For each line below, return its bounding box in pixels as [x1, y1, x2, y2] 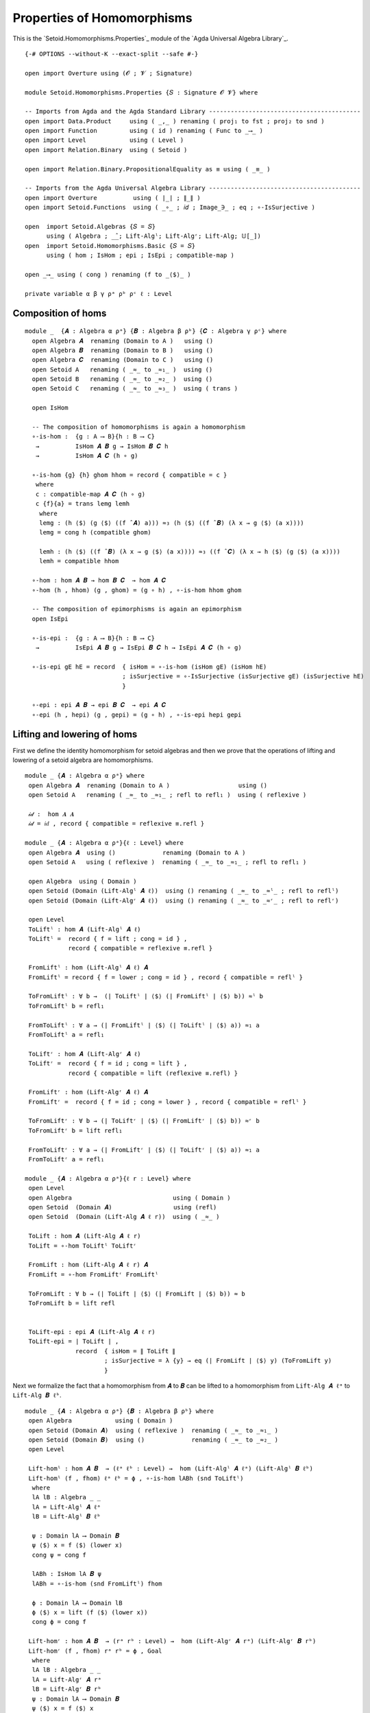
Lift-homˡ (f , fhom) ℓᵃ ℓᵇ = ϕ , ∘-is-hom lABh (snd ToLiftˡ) [28, 1474, 244, 1482]
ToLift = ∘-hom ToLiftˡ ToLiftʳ [28, 1242, 137, 1250]
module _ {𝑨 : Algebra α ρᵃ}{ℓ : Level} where [25, 839, 184, 847]
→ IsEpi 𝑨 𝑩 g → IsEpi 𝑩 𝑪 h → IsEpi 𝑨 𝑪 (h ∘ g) [35, 644, 243, 651]
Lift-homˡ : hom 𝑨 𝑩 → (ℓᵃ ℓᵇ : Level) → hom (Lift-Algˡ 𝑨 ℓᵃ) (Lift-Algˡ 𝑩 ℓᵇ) [28, 1465, 313, 1472]
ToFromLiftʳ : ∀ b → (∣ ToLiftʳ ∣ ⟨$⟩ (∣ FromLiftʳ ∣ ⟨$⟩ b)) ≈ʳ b [28, 1117, 260, 1125]
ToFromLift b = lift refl [28, 1299, 116, 1307]
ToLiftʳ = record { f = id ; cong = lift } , [28, 1059, 188, 1068]
